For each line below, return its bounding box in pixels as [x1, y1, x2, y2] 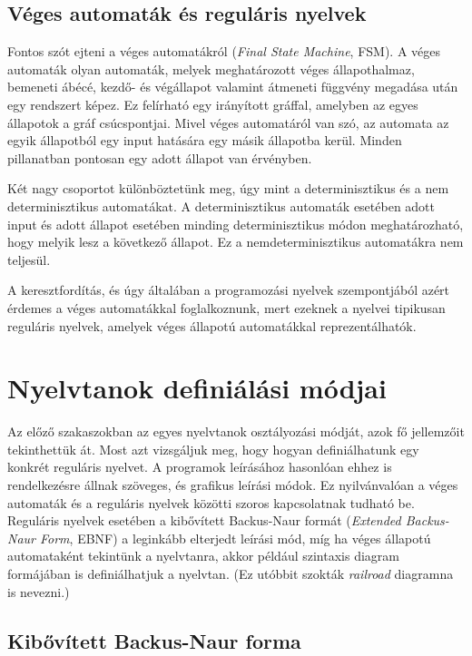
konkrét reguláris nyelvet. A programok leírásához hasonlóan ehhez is [7, 457, 392, 476]
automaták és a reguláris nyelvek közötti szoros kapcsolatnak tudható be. [7, 493, 415, 512]
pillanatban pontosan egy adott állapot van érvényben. [7, 148, 312, 167]
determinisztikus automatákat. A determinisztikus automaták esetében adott [7, 196, 436, 215]
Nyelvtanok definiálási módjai [7, 369, 387, 406]
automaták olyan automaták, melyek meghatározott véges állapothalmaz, [7, 59, 415, 78]
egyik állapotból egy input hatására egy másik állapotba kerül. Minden [7, 131, 402, 150]
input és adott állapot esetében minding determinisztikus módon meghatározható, [7, 214, 464, 233]
